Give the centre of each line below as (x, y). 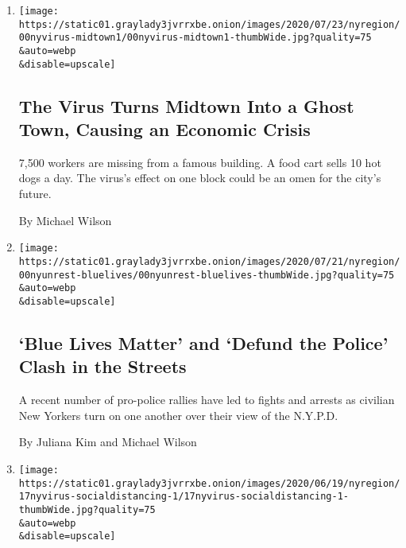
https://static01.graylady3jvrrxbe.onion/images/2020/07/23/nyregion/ (209, 24)
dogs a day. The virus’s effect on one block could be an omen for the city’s (200, 178)
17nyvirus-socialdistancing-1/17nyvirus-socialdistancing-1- (184, 497)
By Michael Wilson (65, 220)
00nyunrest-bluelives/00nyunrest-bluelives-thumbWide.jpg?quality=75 (207, 275)
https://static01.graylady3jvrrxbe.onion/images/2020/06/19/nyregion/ (209, 483)
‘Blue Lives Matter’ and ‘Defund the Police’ (203, 342)
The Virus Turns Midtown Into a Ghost (186, 105)
